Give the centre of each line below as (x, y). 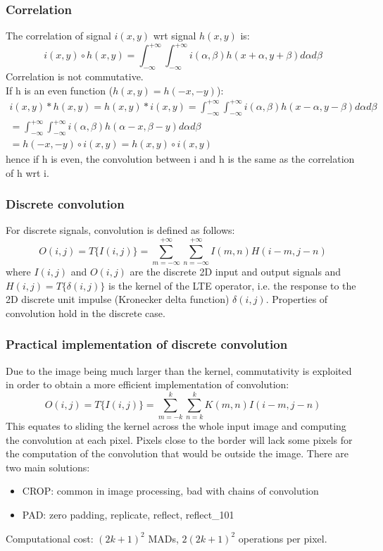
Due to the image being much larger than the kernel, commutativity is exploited (179, 370)
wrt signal (175, 36)
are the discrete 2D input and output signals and (236, 272)
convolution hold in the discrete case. (86, 312)
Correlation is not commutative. (75, 76)
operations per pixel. (283, 538)
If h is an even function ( (59, 90)
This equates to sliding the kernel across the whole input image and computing (176, 426)
